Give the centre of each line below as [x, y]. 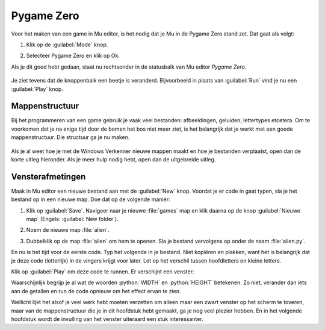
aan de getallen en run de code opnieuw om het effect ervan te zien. [96, 291]
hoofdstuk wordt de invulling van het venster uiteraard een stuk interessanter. [107, 319]
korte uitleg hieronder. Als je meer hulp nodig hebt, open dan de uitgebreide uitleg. [113, 159]
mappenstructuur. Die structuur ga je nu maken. [70, 137]
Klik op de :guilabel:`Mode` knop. [67, 45]
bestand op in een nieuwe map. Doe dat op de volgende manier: [91, 199]
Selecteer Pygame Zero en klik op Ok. [73, 56]
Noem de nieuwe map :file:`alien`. [68, 230]
